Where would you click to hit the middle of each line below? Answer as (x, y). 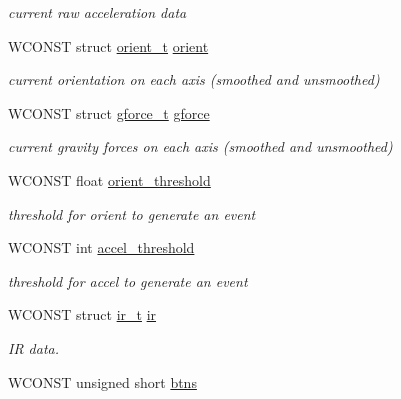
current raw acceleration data (97, 12)
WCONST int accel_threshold (101, 247)
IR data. (34, 347)
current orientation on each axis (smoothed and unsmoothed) (194, 79)
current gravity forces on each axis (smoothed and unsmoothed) (200, 146)
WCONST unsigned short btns (102, 381)
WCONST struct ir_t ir (82, 314)
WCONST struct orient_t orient (108, 45)
